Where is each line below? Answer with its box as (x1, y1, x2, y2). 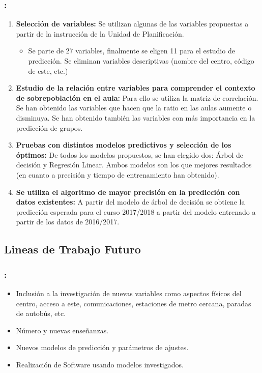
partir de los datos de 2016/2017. (16, 216, 120, 227)
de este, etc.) (28, 65, 68, 76)
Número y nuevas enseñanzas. (16, 325, 109, 335)
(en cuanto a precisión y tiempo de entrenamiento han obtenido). (16, 169, 219, 180)
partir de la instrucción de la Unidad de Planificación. (16, 28, 184, 39)
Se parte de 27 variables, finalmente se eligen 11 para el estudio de (28, 45, 235, 56)
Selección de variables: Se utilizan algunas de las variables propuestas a (16, 18, 249, 29)
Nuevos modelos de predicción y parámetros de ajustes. (16, 342, 189, 353)
